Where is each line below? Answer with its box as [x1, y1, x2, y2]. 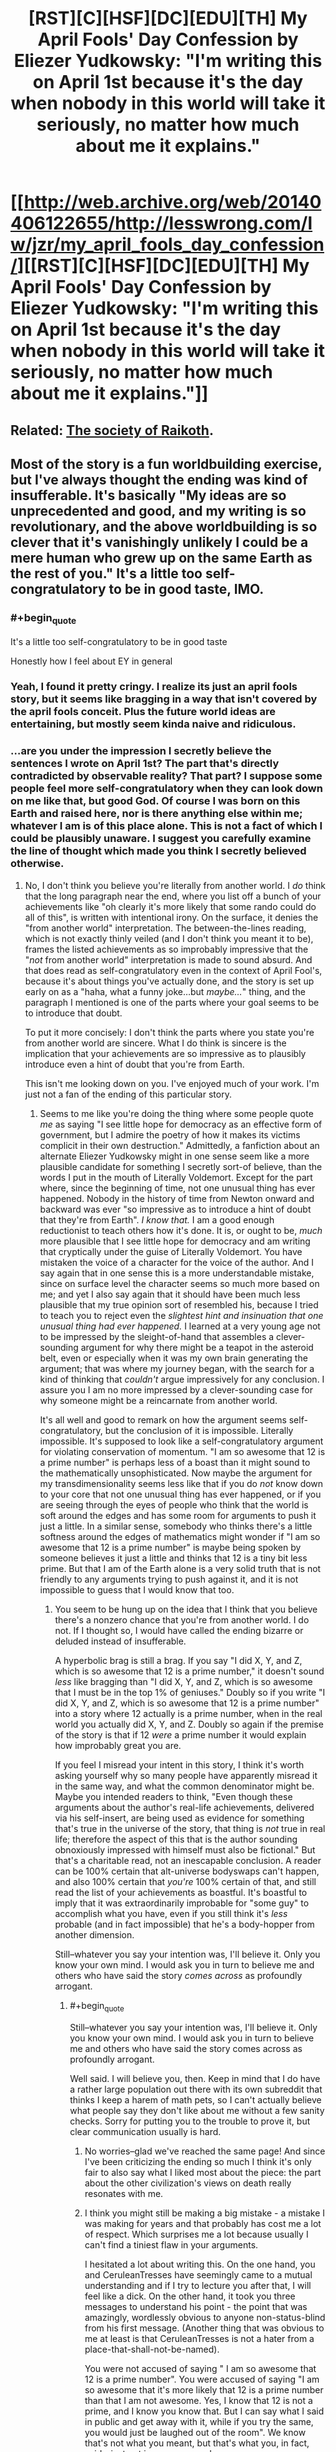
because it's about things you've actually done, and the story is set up [24, 975, 315, 987]
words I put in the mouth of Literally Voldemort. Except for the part [39, 1171, 313, 1183]
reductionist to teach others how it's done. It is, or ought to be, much [39, 1224, 323, 1236]
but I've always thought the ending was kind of [10, 471, 308, 488]
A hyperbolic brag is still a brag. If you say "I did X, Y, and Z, [54, 1654, 303, 1666]
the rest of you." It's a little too [10, 565, 203, 582]
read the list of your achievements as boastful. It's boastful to [54, 1886, 308, 1898]
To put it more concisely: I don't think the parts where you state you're [24, 1026, 315, 1038]
